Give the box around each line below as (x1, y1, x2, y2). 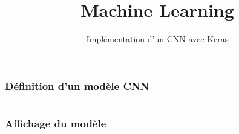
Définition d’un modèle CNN (5, 78, 149, 93)
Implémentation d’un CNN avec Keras (86, 33, 229, 45)
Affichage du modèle (5, 115, 106, 130)
